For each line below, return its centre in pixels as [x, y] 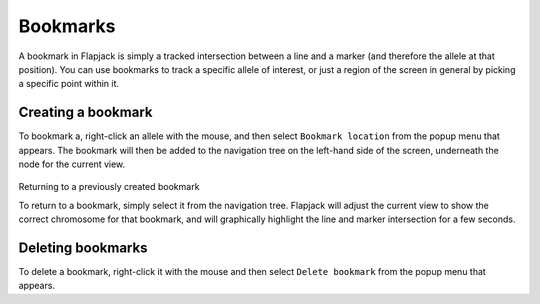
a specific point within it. [69, 84]
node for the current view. [72, 164]
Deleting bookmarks [83, 248]
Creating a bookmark [85, 112]
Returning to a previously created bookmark [109, 187]
